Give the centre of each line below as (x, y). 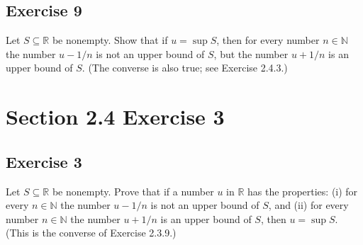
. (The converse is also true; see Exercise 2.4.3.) (185, 68)
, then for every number (268, 40)
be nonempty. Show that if (110, 40)
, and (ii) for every (308, 205)
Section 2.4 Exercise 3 (115, 116)
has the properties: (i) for (303, 191)
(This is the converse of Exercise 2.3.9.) (91, 233)
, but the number (251, 53)
